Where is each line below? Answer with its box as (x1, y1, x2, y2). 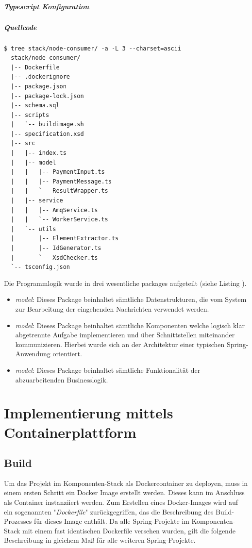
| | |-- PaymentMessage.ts (11, 178, 112, 185)
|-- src (11, 140, 35, 147)
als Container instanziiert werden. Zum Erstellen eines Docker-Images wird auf (4, 497, 238, 507)
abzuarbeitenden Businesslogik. (15, 374, 108, 384)
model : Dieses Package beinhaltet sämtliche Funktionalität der (15, 365, 201, 375)
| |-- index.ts (11, 149, 67, 157)
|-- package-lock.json (11, 92, 84, 100)
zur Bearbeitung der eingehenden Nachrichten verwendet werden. (15, 303, 209, 314)
